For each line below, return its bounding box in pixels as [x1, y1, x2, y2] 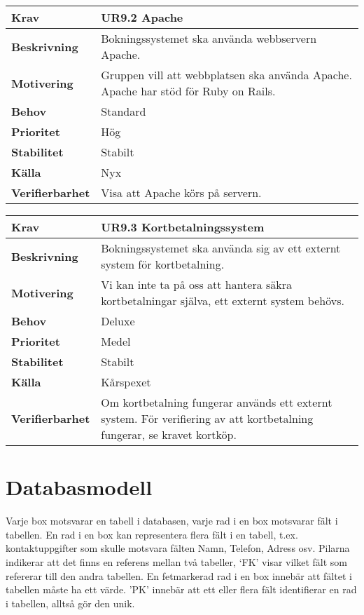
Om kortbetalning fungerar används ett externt [101, 394, 332, 410]
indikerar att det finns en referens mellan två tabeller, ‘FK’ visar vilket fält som [6, 554, 348, 569]
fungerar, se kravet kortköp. [101, 426, 237, 442]
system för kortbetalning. [101, 256, 225, 272]
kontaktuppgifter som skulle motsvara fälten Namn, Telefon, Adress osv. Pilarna [6, 541, 350, 555]
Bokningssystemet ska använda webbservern [101, 30, 317, 46]
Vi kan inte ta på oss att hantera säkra [101, 276, 293, 292]
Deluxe [101, 313, 135, 329]
